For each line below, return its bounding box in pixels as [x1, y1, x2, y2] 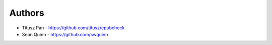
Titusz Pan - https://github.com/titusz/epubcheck [22, 25, 125, 31]
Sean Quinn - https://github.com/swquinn [22, 31, 108, 37]
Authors [9, 7, 45, 18]
